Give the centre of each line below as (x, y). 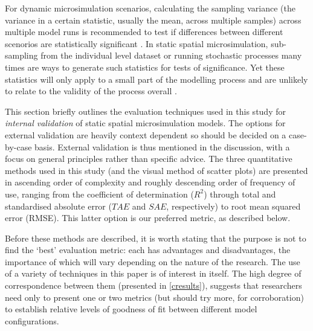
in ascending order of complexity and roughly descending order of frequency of (150, 182)
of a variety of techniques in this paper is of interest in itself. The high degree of (153, 273)
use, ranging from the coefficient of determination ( (99, 194)
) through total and (240, 194)
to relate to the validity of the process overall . (91, 91)
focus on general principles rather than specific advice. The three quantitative (149, 159)
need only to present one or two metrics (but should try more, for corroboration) (154, 297)
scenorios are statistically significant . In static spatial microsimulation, (137, 43)
